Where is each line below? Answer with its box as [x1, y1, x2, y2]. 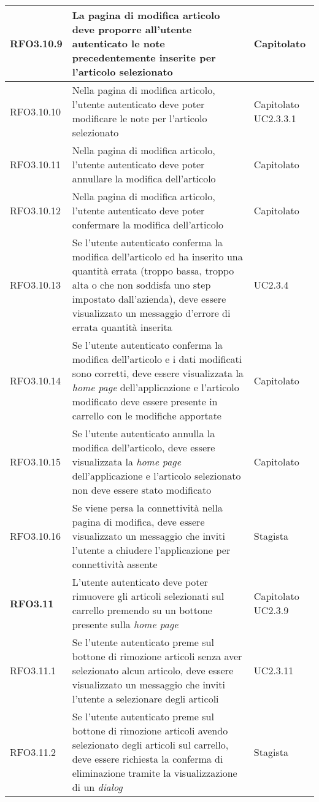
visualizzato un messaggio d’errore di [72, 306, 231, 320]
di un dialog [72, 780, 123, 794]
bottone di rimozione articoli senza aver [72, 649, 242, 663]
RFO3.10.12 [10, 203, 61, 217]
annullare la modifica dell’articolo [72, 171, 216, 185]
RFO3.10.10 [10, 104, 61, 119]
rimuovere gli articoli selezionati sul [72, 589, 225, 603]
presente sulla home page [72, 617, 179, 631]
